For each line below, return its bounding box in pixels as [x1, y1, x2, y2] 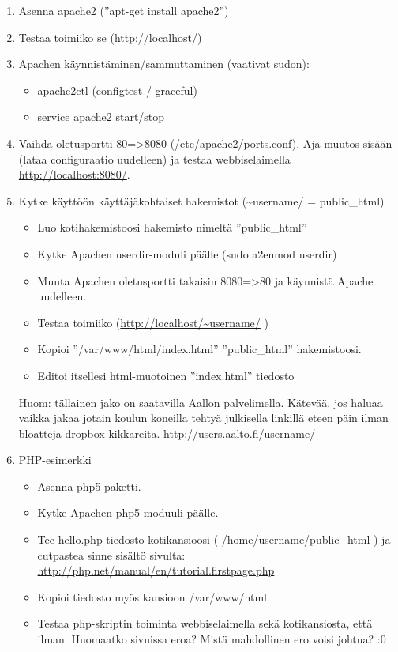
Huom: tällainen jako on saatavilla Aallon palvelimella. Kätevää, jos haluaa [18, 394, 383, 410]
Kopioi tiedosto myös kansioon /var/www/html [37, 588, 267, 605]
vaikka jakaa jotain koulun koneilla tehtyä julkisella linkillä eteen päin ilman [18, 409, 389, 426]
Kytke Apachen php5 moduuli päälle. [37, 504, 219, 521]
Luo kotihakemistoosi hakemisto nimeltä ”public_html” [37, 219, 307, 236]
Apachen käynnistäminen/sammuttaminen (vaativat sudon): [18, 55, 310, 72]
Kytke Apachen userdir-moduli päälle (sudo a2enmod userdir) [37, 245, 337, 262]
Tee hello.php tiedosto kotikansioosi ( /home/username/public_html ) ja [37, 531, 391, 548]
